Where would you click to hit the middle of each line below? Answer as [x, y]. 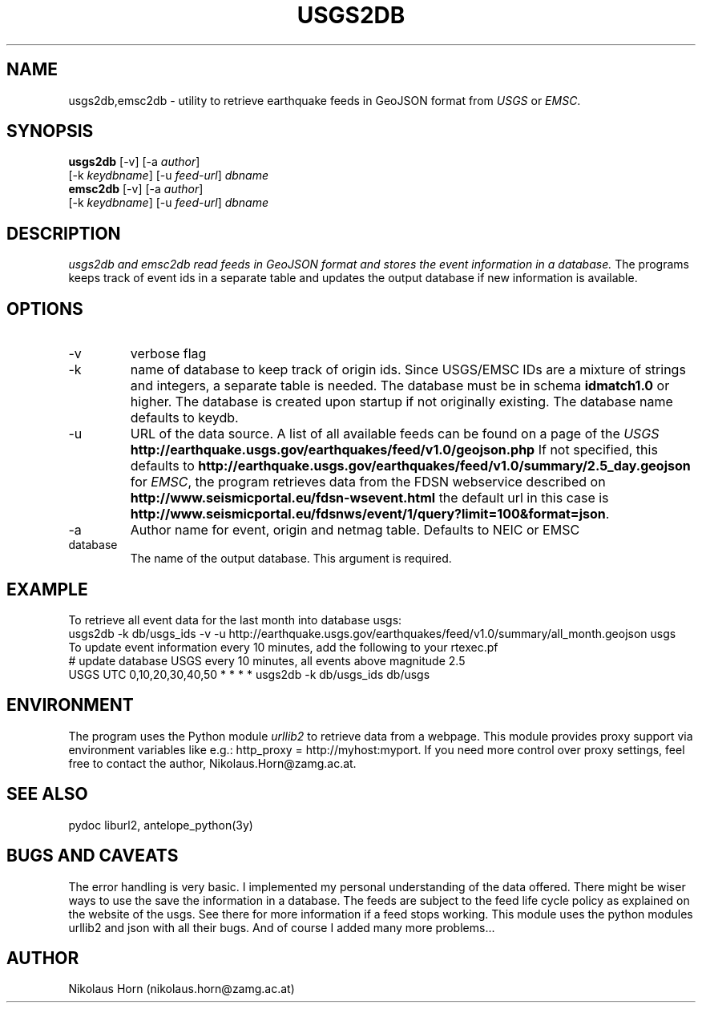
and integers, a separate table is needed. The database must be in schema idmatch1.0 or [400, 386]
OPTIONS [45, 309]
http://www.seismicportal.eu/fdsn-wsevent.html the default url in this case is [369, 498]
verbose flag [168, 354]
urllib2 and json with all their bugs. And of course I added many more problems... [282, 927]
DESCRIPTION [64, 233]
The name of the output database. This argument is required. [291, 559]
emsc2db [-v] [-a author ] [136, 189]
